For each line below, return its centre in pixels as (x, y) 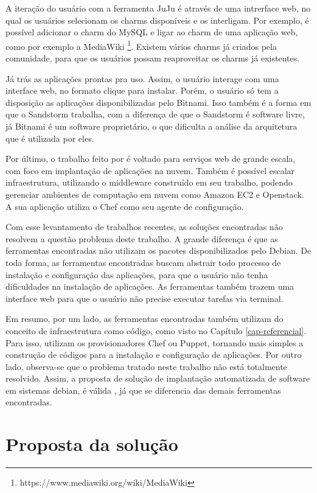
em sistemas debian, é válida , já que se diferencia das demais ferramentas (143, 390)
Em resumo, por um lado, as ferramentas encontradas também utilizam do (145, 319)
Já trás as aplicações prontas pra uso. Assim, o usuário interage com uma (142, 78)
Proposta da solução (92, 444)
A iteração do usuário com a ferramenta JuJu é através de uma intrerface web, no (158, 8)
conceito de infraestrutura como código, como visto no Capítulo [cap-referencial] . (156, 330)
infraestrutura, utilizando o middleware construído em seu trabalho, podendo (149, 182)
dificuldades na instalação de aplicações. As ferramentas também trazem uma (150, 286)
